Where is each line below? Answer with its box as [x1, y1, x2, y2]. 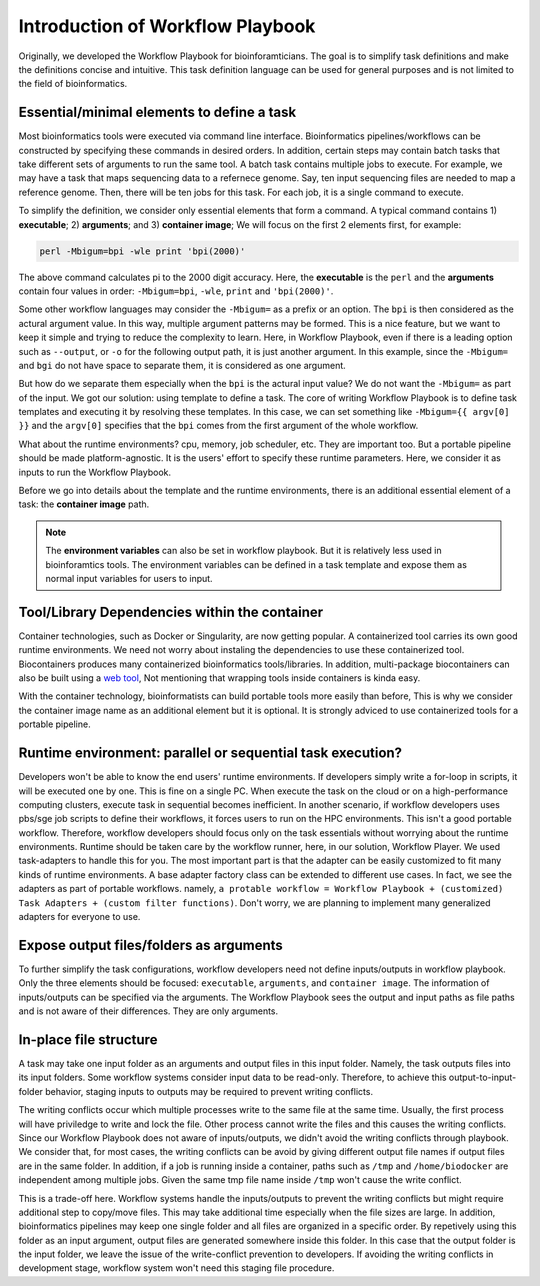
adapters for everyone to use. [18, 911, 141, 923]
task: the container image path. [18, 498, 150, 510]
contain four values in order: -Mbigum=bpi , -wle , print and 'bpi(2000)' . [18, 285, 334, 297]
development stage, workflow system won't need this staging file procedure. [18, 1262, 335, 1274]
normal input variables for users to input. [45, 572, 214, 584]
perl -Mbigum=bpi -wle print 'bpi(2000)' [39, 245, 246, 257]
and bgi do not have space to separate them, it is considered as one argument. [18, 359, 347, 371]
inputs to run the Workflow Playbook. [18, 466, 172, 478]
